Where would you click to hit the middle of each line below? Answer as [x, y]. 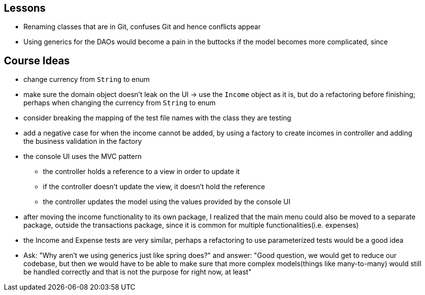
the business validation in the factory [83, 141]
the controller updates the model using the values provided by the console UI [167, 202]
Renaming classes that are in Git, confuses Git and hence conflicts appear [142, 27]
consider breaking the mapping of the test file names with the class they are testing [157, 118]
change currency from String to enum [87, 79]
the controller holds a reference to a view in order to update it [141, 172]
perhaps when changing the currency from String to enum [120, 103]
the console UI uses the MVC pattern [83, 157]
